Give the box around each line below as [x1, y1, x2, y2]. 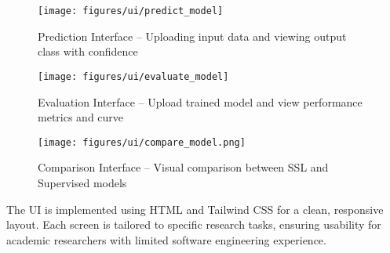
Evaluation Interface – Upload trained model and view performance [38, 93, 363, 110]
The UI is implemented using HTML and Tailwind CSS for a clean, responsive [6, 201, 384, 217]
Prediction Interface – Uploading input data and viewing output [38, 27, 347, 44]
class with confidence [38, 43, 138, 60]
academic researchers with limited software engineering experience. [6, 231, 326, 248]
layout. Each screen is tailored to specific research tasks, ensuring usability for [6, 216, 381, 233]
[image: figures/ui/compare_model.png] [38, 136, 246, 148]
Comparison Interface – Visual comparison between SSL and [38, 159, 329, 175]
